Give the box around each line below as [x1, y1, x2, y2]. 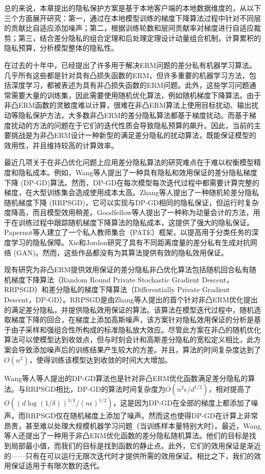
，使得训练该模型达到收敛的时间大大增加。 [29, 354, 172, 365]
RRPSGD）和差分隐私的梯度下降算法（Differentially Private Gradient [4, 284, 230, 295]
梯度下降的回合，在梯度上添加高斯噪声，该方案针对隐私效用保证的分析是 [11, 314, 254, 325]
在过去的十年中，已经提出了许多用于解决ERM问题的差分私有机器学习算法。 [4, 59, 256, 70]
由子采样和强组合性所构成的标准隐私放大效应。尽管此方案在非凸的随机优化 [11, 324, 261, 335]
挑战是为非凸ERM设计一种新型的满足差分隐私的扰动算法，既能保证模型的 [11, 130, 256, 140]
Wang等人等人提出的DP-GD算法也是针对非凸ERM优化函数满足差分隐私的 [4, 372, 248, 383]
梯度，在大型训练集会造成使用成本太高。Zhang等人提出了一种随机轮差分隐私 [4, 187, 259, 198]
